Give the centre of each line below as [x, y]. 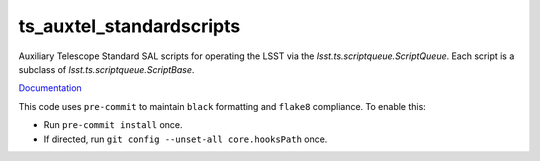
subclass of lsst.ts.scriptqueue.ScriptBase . [106, 69]
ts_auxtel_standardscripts [129, 26]
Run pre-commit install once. [113, 125]
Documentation [50, 88]
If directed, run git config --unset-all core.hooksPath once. [185, 139]
